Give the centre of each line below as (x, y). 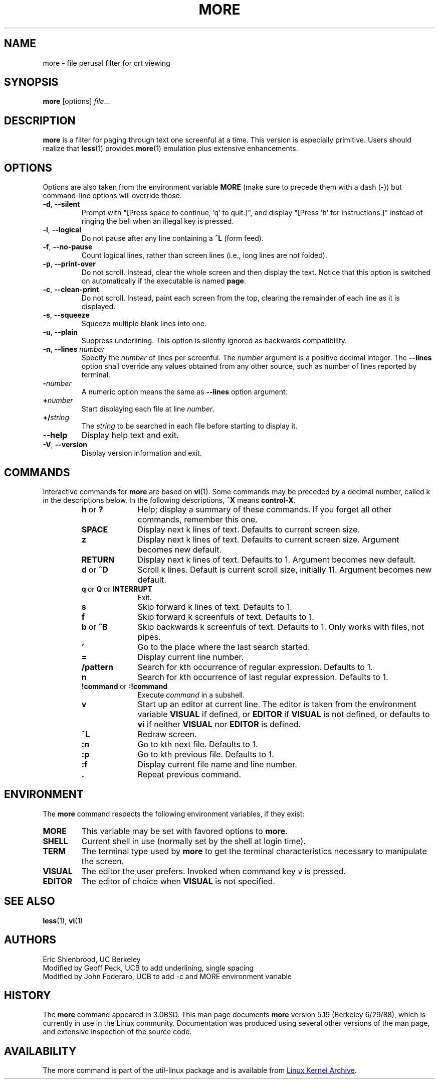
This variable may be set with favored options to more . (184, 831)
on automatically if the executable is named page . (164, 281)
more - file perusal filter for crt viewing (106, 63)
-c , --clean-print (71, 290)
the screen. (103, 861)
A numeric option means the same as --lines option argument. (184, 392)
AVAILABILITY (40, 1051)
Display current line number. (191, 657)
